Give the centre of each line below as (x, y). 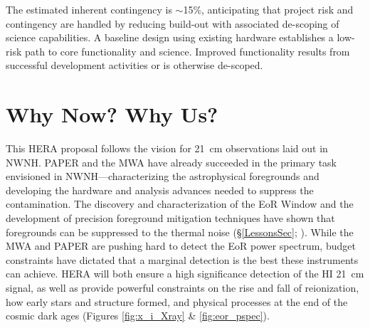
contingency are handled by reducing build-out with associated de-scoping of (173, 23)
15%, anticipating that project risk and (268, 9)
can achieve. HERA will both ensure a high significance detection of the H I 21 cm (185, 274)
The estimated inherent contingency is (89, 9)
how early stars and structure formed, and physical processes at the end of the (177, 301)
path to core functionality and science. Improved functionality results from (187, 51)
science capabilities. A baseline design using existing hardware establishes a (170, 37)
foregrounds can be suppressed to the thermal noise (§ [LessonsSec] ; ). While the (180, 232)
